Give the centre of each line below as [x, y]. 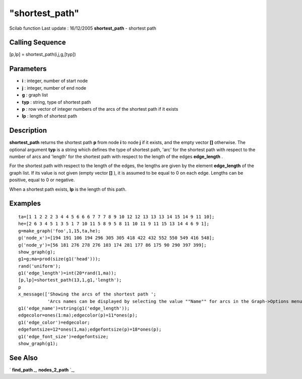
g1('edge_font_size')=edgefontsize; [63, 336]
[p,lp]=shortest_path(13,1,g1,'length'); [70, 280]
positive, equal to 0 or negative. [42, 180]
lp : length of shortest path [50, 116]
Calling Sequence [38, 43]
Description [28, 131]
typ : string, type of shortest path [56, 102]
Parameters [28, 69]
